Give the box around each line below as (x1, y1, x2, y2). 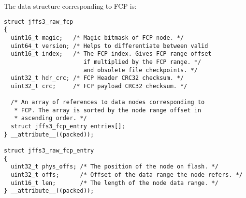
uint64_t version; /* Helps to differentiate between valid (11, 42, 208, 49)
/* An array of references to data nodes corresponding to (11, 99, 205, 106)
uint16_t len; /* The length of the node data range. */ (11, 179, 218, 186)
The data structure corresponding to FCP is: (4, 1, 137, 11)
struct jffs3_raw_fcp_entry (4, 147, 94, 154)
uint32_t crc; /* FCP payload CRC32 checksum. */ (11, 82, 188, 90)
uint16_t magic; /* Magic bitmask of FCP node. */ (11, 34, 184, 41)
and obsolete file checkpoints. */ (83, 66, 198, 74)
